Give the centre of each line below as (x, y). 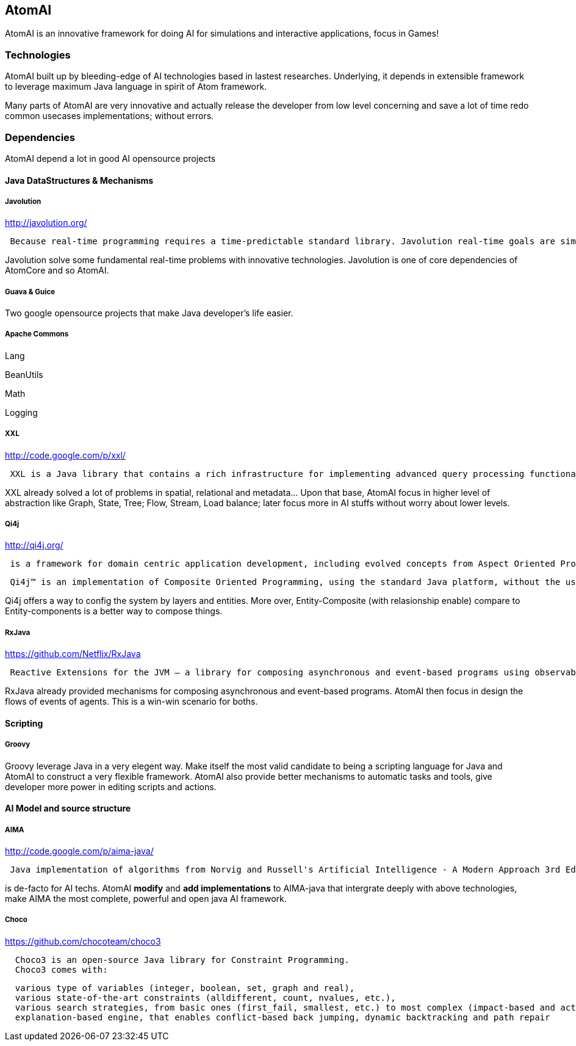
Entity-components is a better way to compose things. (114, 611)
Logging (21, 412)
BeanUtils (24, 374)
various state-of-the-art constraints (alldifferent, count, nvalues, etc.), (205, 997)
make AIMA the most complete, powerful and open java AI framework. (146, 899)
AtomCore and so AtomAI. (57, 271)
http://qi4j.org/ (34, 545)
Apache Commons (37, 334)
